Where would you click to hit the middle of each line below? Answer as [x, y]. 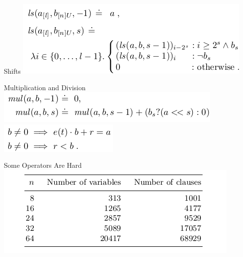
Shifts [12, 71]
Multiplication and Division [45, 87]
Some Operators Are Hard [43, 165]
